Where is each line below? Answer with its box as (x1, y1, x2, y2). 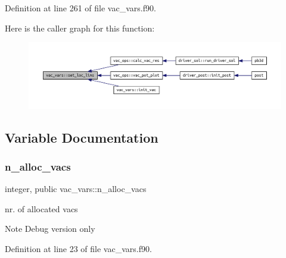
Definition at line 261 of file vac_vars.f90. (5, 2, 156, 14)
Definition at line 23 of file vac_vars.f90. (5, 242, 152, 254)
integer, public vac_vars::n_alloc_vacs (5, 183, 147, 195)
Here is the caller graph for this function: (5, 21, 155, 34)
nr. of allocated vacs (5, 202, 78, 215)
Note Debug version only (5, 222, 95, 235)
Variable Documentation (5, 128, 158, 146)
